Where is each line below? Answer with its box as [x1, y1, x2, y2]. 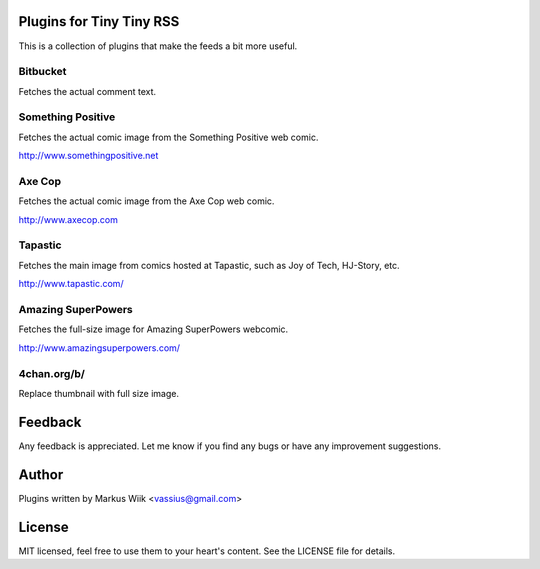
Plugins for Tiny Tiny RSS [18, 13, 180, 30]
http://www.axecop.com [18, 213, 119, 225]
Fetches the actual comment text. [18, 85, 157, 97]
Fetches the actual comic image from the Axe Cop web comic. [18, 195, 275, 207]
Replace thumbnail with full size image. [18, 387, 180, 399]
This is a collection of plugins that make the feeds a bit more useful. [18, 40, 298, 52]
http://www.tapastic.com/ [18, 278, 124, 290]
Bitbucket [18, 65, 67, 79]
